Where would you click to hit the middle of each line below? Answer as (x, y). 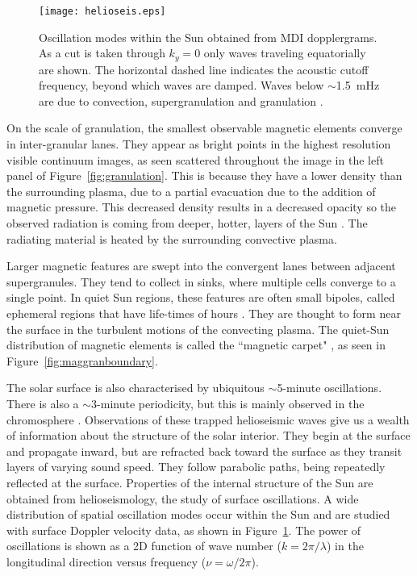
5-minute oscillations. (329, 388)
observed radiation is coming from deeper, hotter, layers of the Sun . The (187, 223)
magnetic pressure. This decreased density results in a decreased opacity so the (202, 207)
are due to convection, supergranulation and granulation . (181, 100)
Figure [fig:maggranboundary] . (82, 360)
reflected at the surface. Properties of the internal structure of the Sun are (190, 482)
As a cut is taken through (102, 53)
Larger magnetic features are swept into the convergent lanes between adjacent (201, 266)
